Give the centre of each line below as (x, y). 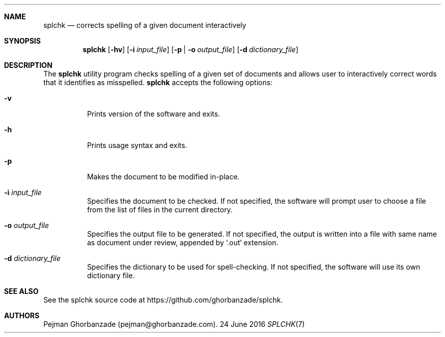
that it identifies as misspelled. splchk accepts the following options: (158, 82)
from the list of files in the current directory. (160, 210)
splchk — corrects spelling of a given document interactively (145, 25)
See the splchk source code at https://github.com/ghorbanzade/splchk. (163, 300)
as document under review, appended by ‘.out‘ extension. (183, 242)
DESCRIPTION (28, 65)
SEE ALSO (21, 291)
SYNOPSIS (23, 41)
